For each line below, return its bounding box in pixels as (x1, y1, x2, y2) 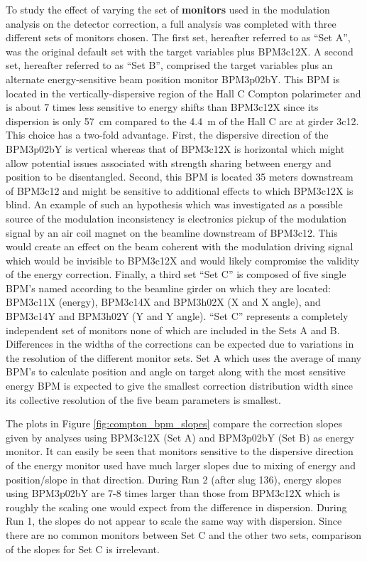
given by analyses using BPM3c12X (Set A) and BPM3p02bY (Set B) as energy (6, 429, 354, 444)
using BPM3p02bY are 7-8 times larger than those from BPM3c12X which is (6, 486, 341, 501)
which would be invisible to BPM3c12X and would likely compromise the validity (6, 252, 359, 267)
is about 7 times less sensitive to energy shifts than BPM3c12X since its (6, 100, 319, 114)
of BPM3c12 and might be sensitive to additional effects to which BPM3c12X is (6, 183, 354, 198)
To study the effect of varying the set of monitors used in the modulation (6, 2, 330, 16)
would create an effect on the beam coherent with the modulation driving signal (6, 239, 354, 254)
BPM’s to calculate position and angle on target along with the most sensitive (6, 364, 346, 379)
